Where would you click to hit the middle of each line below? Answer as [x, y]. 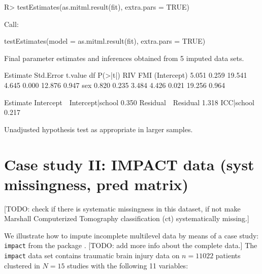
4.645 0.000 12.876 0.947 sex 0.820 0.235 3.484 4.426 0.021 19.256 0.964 [115, 85]
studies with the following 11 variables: [128, 265]
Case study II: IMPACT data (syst [129, 164]
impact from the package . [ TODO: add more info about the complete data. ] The [131, 245]
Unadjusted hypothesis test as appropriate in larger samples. [99, 129]
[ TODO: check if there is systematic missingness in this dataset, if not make [122, 208]
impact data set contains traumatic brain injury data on [92, 255]
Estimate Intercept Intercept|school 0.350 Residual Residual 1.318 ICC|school [129, 102]
